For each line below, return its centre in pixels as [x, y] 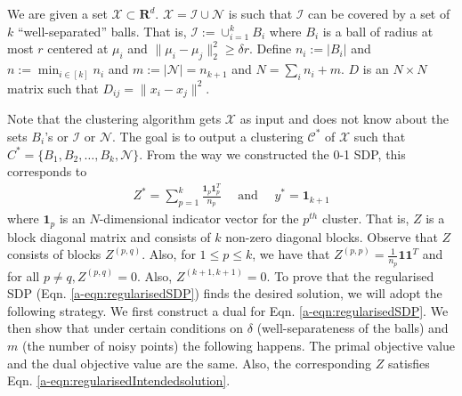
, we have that [291, 254]
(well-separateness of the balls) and [353, 328]
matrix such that [53, 88]
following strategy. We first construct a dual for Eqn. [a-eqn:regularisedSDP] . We [228, 310]
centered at [78, 48]
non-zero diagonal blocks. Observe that [332, 236]
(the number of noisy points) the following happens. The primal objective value [239, 345]
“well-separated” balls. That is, [102, 31]
